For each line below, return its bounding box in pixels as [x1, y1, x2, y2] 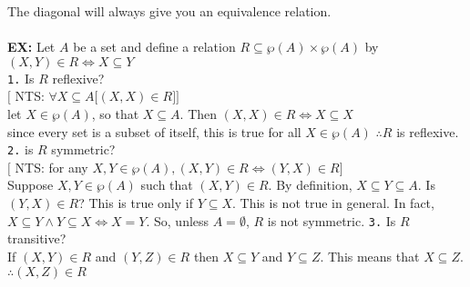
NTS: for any [15, 157, 88, 176]
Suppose [7, 175, 54, 194]
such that [140, 175, 193, 194]
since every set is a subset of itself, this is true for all [7, 122, 301, 141]
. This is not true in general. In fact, [232, 193, 434, 213]
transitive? [7, 229, 66, 248]
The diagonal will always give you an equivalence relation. [7, 2, 332, 20]
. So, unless [146, 211, 209, 230]
